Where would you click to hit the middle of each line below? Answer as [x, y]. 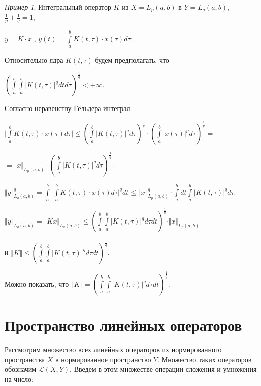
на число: [19, 379]
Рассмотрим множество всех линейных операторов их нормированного [113, 349]
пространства [25, 359]
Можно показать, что [37, 284]
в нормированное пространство [103, 359]
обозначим [21, 369]
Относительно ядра [34, 60]
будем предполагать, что [132, 60]
